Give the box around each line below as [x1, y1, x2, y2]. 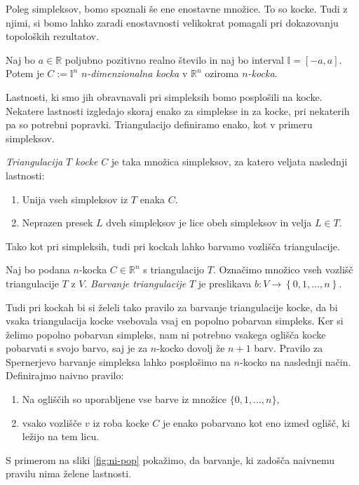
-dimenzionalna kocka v [87, 66, 188, 81]
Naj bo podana [6, 262, 70, 277]
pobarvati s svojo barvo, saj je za [6, 341, 148, 355]
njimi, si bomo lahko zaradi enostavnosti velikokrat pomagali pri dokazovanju [6, 15, 339, 29]
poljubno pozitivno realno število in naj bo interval [65, 52, 284, 67]
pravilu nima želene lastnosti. [6, 466, 132, 481]
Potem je [6, 66, 44, 81]
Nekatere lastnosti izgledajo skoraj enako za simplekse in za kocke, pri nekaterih [6, 103, 350, 118]
